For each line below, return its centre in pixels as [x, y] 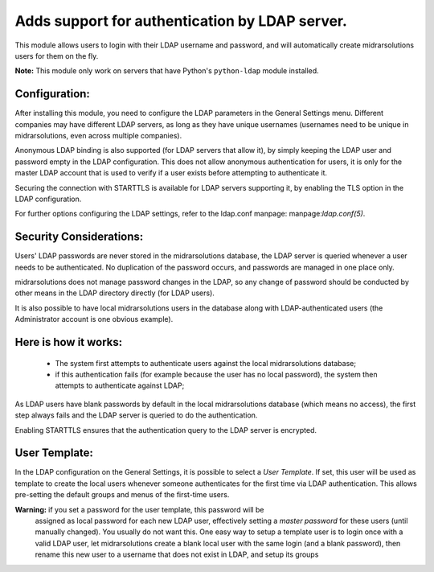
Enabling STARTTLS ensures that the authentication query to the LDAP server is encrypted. [166, 430]
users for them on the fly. [57, 56]
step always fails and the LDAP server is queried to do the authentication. [136, 415]
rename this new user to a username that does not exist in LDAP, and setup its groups [177, 554]
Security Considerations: [79, 237]
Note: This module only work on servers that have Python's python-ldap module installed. [167, 71]
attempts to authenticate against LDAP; [120, 385]
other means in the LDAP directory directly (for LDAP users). [115, 293]
